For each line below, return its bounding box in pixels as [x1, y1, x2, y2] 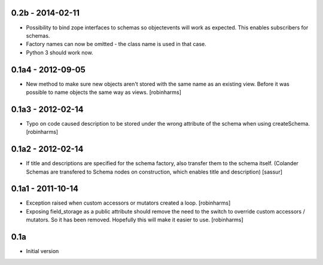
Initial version [26, 248, 59, 255]
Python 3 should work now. [26, 48, 93, 56]
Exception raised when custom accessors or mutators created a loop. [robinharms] [26, 199, 231, 206]
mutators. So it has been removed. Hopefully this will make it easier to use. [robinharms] [26, 216, 243, 224]
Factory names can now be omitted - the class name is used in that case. [26, 41, 206, 48]
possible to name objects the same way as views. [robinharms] [26, 89, 182, 96]
